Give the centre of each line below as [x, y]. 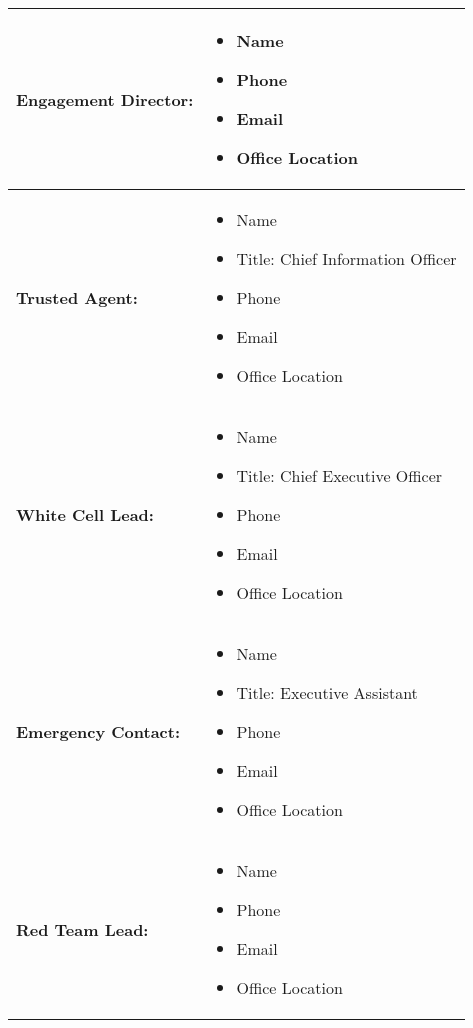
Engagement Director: [105, 99]
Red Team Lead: [82, 929]
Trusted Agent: [77, 297]
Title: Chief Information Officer [346, 258]
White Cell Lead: [85, 514]
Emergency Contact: [98, 731]
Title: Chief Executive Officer [339, 475]
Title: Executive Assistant [327, 692]
